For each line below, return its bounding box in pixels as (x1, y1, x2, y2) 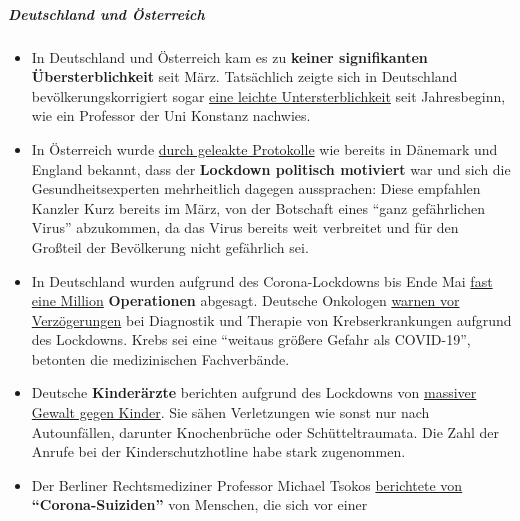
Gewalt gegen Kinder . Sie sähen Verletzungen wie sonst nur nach (31, 402, 430, 423)
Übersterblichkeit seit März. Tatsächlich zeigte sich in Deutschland (31, 66, 458, 87)
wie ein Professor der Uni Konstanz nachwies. (31, 105, 311, 126)
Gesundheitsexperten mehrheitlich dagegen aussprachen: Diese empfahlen (31, 178, 481, 199)
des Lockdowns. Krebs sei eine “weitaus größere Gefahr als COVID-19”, (31, 329, 471, 350)
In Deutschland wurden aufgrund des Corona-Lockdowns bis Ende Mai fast (31, 270, 493, 291)
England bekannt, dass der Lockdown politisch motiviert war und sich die (31, 158, 511, 179)
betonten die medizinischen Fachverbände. (31, 348, 290, 369)
